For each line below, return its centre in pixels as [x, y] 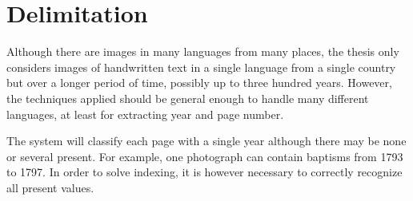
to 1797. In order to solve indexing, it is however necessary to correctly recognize [204, 172]
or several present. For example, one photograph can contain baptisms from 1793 [205, 156]
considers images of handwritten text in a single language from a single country [201, 67]
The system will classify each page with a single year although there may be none [206, 141]
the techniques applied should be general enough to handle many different [188, 98]
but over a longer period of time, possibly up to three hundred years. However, [199, 83]
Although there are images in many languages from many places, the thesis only [203, 51]
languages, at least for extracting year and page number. [145, 114]
